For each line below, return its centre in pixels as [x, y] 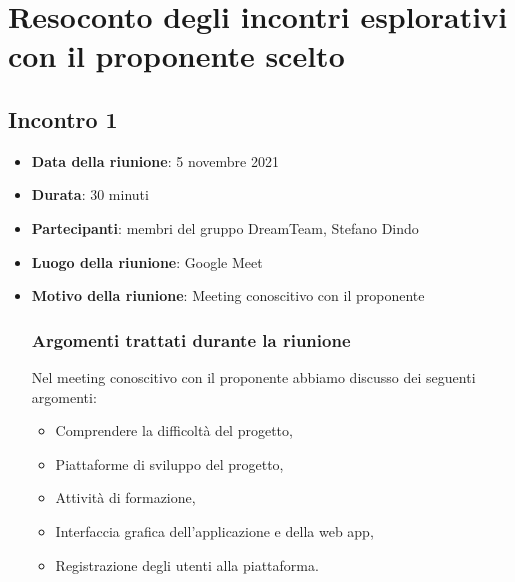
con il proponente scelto [176, 55]
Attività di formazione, [125, 497]
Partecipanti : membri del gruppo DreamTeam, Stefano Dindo [225, 227]
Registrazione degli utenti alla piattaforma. [187, 564]
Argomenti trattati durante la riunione [191, 339]
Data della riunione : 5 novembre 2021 [155, 160]
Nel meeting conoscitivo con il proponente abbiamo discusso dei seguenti [253, 376]
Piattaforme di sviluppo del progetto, [169, 463]
